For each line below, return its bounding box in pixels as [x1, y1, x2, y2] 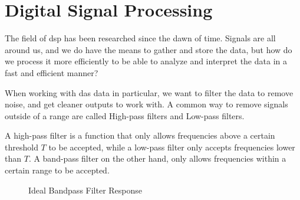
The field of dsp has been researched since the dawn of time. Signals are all [5, 32, 276, 44]
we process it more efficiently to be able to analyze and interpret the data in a [5, 55, 287, 67]
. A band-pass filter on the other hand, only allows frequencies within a [28, 152, 286, 165]
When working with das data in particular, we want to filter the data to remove [5, 86, 294, 99]
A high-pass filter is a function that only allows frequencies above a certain [5, 129, 275, 142]
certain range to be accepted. [5, 164, 110, 176]
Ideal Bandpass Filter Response [28, 183, 143, 196]
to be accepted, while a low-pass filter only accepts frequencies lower [48, 140, 295, 153]
